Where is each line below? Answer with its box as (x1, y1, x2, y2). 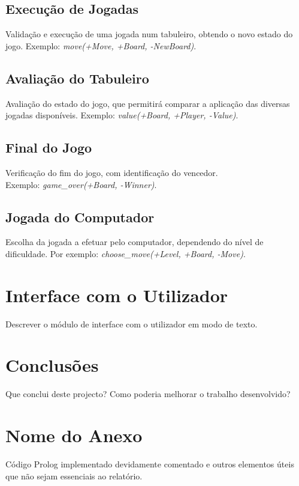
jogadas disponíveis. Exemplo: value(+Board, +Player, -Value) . (5, 109, 238, 121)
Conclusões (5, 353, 99, 377)
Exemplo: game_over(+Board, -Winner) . (5, 178, 157, 190)
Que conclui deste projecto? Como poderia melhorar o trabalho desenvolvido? (5, 387, 291, 400)
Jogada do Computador (5, 207, 155, 226)
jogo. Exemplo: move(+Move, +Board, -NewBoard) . (5, 39, 197, 52)
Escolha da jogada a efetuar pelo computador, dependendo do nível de (5, 235, 264, 248)
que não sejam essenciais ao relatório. (5, 469, 143, 482)
